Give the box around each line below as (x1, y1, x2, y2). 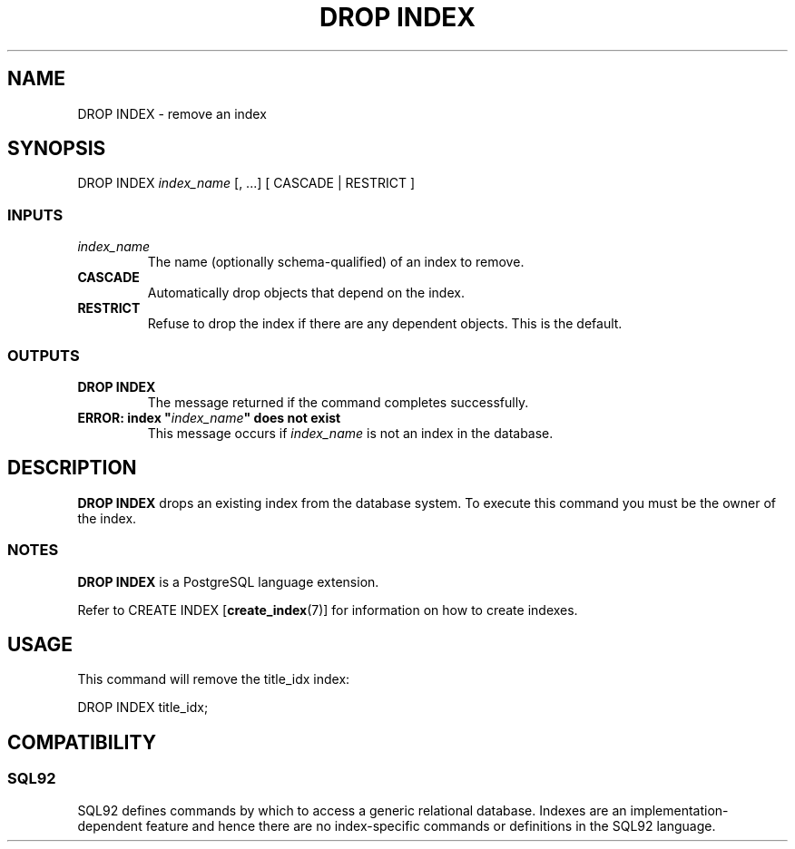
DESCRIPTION (7, 456, 137, 480)
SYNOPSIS (7, 137, 106, 161)
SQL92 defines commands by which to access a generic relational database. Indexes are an (77, 802, 627, 818)
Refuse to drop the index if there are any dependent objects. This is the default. (147, 316, 623, 332)
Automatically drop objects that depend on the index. (147, 285, 465, 301)
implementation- (630, 802, 729, 818)
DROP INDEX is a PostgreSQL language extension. (77, 573, 379, 590)
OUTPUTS (7, 346, 80, 365)
